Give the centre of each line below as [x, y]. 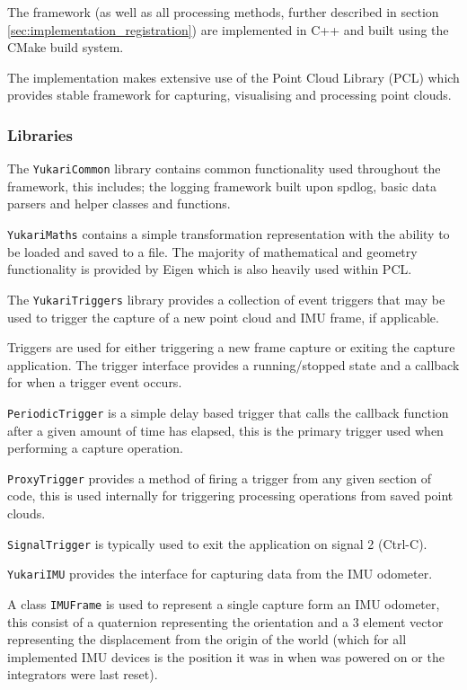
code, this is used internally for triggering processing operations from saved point [230, 495]
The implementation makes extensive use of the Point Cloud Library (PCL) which [233, 77]
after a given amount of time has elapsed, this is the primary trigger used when [225, 430]
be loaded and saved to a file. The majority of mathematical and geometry [212, 251]
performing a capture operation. [95, 448]
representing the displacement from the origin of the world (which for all [207, 639]
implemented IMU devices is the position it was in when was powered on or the [226, 656]
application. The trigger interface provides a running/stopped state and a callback [233, 364]
